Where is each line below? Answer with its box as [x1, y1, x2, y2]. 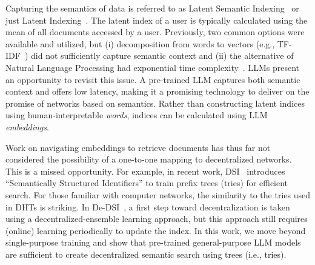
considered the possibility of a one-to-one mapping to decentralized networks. [5, 153, 292, 166]
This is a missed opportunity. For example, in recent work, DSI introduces [5, 164, 285, 177]
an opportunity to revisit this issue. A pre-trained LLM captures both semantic [5, 73, 300, 86]
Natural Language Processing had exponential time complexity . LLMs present [5, 61, 299, 73]
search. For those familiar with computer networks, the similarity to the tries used [5, 188, 310, 201]
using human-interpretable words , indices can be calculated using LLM [5, 109, 268, 121]
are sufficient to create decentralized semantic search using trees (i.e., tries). [5, 247, 287, 260]
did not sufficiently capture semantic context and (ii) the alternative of [31, 49, 294, 62]
